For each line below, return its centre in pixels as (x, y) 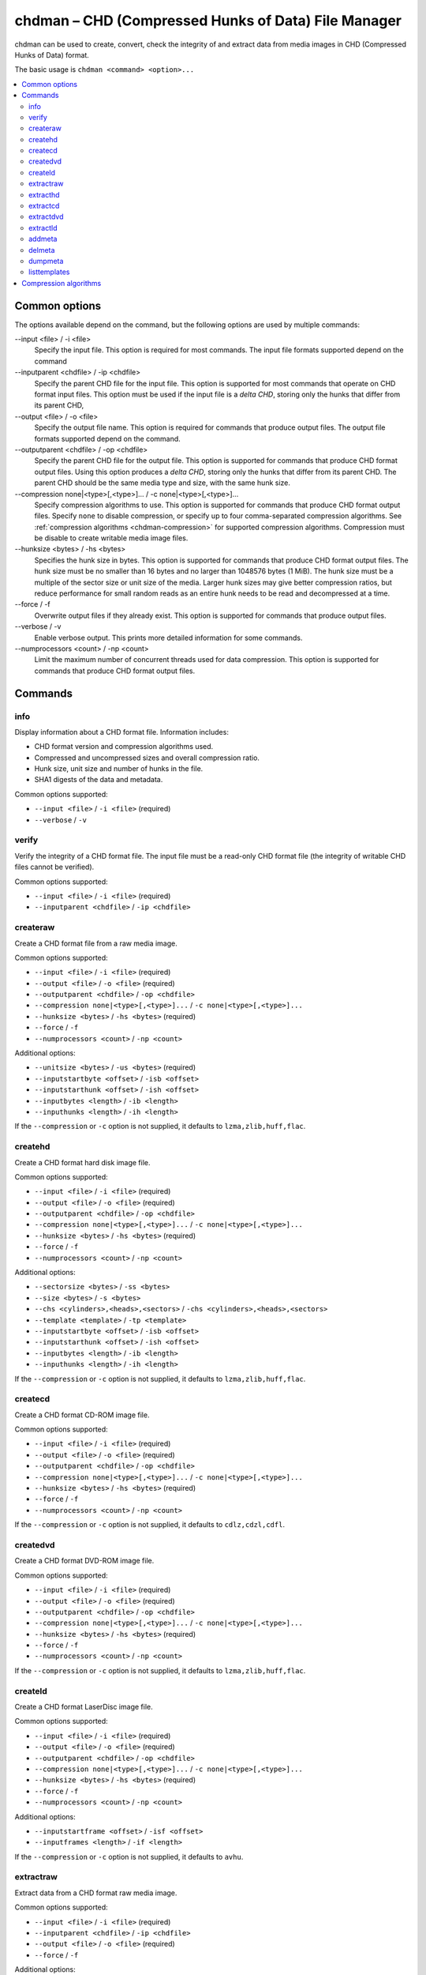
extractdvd (46, 216)
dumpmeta (46, 261)
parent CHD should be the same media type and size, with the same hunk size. (163, 483)
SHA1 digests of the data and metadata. (99, 780)
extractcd (44, 206)
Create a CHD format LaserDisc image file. (84, 1706)
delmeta (42, 250)
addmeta (43, 239)
